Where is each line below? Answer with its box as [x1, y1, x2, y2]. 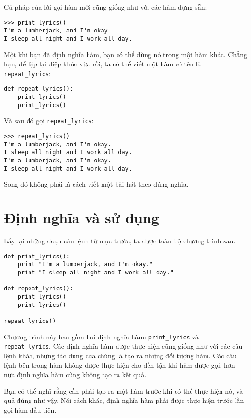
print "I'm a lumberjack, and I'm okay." [17, 261, 153, 268]
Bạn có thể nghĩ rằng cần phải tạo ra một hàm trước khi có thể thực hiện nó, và [4, 386, 243, 396]
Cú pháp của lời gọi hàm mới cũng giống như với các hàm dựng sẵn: [4, 2, 207, 12]
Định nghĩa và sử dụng [4, 208, 159, 227]
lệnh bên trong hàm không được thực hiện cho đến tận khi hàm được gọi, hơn [4, 360, 235, 370]
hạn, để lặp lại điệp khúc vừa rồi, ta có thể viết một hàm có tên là [4, 59, 201, 69]
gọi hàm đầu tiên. [4, 404, 57, 415]
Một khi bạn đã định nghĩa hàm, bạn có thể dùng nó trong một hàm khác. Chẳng [4, 49, 247, 59]
